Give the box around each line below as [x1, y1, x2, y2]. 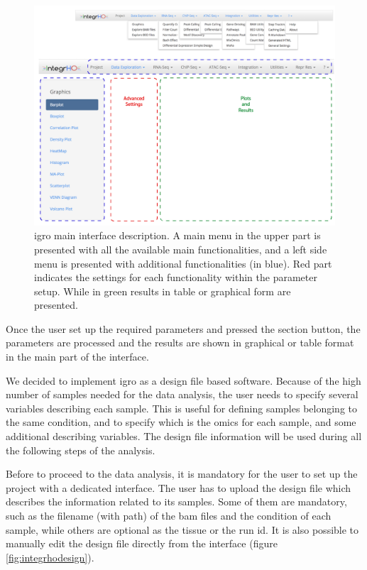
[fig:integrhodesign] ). [6, 549, 94, 564]
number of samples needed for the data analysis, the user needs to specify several [6, 387, 358, 402]
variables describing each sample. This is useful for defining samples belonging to [6, 400, 358, 415]
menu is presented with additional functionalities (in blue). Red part [34, 256, 332, 270]
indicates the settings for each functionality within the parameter [34, 270, 317, 285]
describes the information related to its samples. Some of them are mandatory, [6, 494, 347, 509]
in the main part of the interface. [6, 349, 149, 364]
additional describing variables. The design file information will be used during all [6, 429, 362, 444]
